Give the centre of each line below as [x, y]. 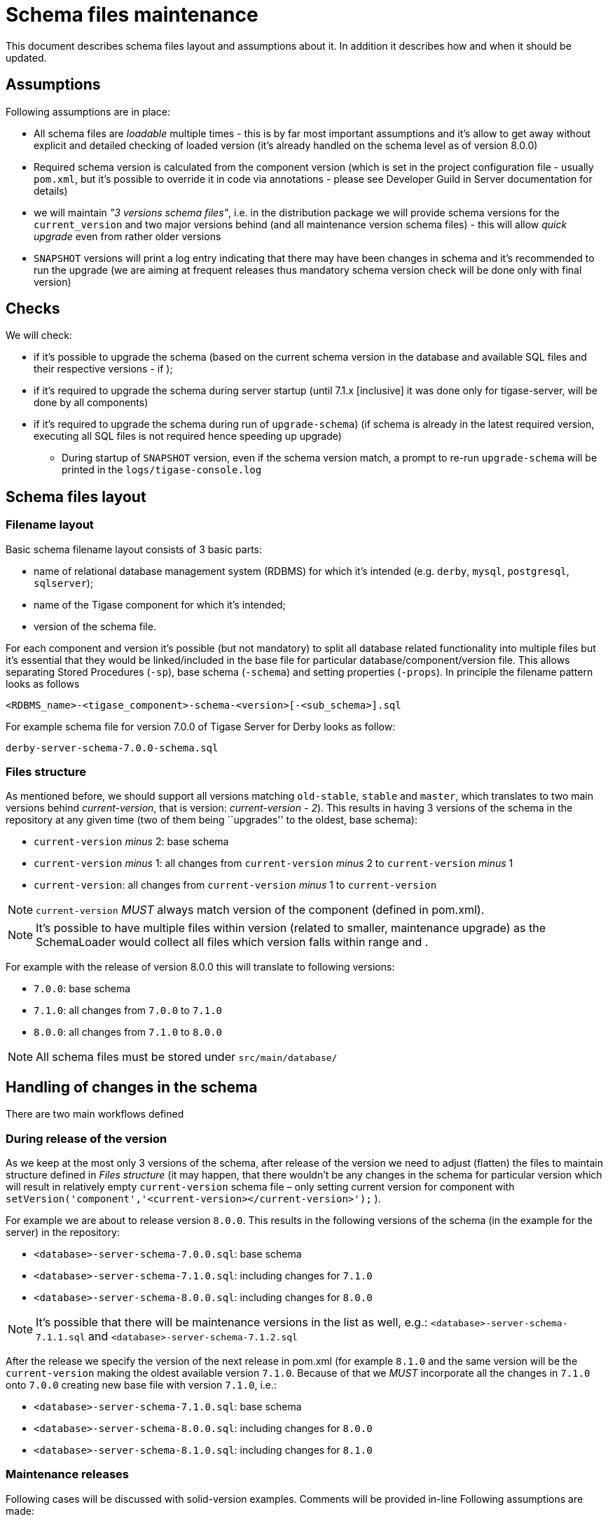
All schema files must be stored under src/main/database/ [187, 1057]
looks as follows [43, 683]
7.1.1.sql [61, 1337]
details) [51, 190]
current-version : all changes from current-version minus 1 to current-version [235, 885]
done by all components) [91, 403]
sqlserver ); [64, 583]
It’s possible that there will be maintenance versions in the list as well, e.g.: [232, 1322]
